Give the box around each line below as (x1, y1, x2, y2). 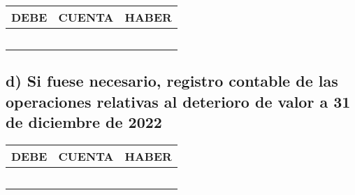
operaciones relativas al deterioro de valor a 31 (6, 90, 351, 112)
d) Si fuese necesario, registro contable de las (6, 70, 338, 92)
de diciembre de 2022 (6, 111, 162, 133)
